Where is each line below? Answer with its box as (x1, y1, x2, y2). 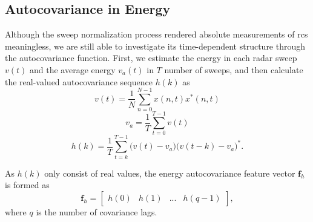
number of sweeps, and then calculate (164, 63, 303, 76)
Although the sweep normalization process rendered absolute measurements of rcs (5, 28, 308, 41)
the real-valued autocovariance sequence (5, 75, 153, 88)
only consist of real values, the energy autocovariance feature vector (44, 166, 295, 179)
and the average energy (29, 63, 116, 76)
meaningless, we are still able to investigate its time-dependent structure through (5, 39, 306, 52)
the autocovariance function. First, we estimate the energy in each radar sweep (5, 51, 297, 64)
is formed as (5, 178, 50, 191)
